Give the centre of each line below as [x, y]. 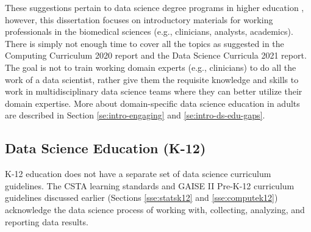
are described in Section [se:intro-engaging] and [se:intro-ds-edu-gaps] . [135, 115]
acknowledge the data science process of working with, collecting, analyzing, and [155, 209]
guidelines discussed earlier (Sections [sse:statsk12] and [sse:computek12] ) [141, 198]
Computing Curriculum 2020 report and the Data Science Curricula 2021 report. [156, 55]
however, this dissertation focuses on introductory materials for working [139, 19]
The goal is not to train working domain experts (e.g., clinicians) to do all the [151, 67]
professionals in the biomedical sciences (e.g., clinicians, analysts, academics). [149, 31]
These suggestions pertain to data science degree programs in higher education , [155, 7]
